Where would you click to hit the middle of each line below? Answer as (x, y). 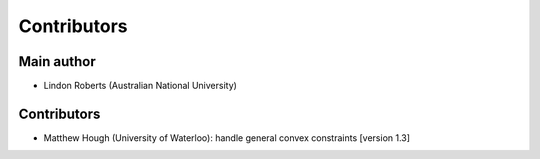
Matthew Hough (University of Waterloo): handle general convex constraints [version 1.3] (226, 137)
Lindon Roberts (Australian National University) (140, 86)
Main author (57, 61)
